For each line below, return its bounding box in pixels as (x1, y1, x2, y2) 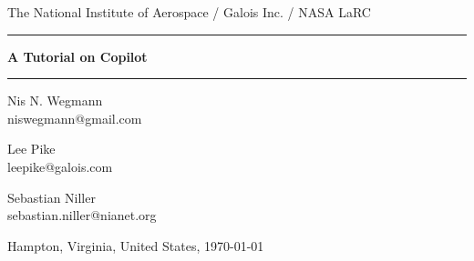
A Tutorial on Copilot (7, 46, 148, 65)
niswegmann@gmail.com (7, 108, 142, 127)
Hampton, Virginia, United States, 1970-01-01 (7, 236, 264, 255)
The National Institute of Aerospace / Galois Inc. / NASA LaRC (7, 3, 371, 21)
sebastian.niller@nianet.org (7, 206, 157, 225)
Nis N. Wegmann (7, 91, 103, 110)
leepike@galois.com (7, 156, 113, 176)
